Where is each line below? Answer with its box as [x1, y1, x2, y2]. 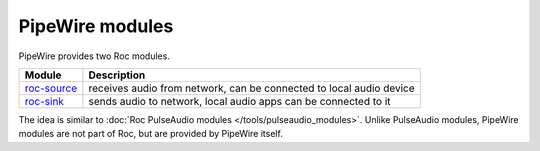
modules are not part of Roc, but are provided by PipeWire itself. [18, 128, 284, 140]
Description [88, 68, 146, 82]
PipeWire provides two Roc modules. [18, 50, 170, 62]
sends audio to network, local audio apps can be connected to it [88, 94, 391, 108]
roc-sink [24, 94, 65, 108]
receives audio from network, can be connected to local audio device [88, 81, 415, 95]
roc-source [24, 81, 78, 95]
